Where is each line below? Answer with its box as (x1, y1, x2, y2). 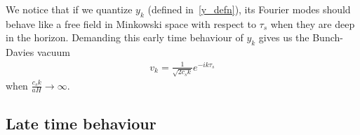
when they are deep (270, 16, 355, 31)
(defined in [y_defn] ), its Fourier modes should (147, 2, 351, 16)
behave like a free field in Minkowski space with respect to (6, 16, 256, 31)
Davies (6, 45, 34, 59)
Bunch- (312, 30, 343, 45)
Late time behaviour (6, 112, 156, 134)
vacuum (36, 45, 71, 59)
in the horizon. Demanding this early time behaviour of (6, 30, 244, 45)
